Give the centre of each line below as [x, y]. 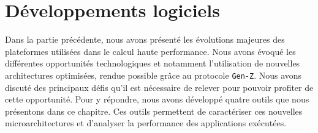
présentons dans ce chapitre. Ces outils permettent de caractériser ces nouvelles [154, 111]
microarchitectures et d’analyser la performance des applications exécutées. [146, 123]
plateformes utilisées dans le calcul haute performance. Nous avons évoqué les [150, 51]
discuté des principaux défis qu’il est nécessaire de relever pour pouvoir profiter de [159, 87]
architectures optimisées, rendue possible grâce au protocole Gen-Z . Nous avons [153, 75]
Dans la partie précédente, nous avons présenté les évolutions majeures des [145, 39]
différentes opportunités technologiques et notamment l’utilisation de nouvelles [153, 63]
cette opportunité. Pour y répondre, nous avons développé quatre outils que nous [157, 99]
